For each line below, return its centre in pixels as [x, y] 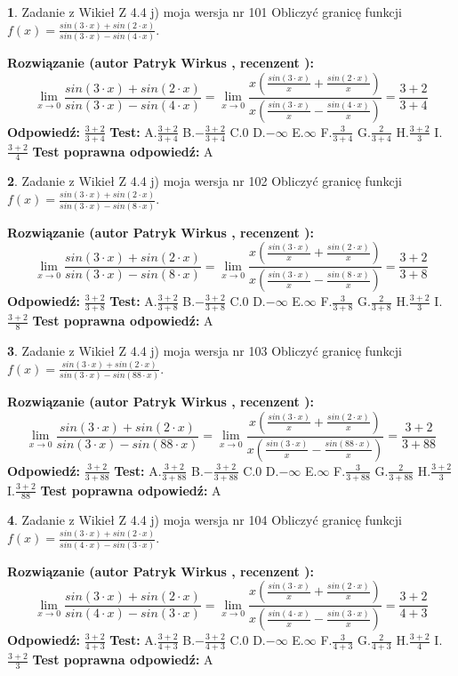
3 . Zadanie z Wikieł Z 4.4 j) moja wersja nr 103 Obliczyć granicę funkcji [205, 350]
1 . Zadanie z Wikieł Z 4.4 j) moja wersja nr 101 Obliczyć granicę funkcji [205, 12]
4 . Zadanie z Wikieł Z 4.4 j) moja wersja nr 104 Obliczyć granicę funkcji [205, 520]
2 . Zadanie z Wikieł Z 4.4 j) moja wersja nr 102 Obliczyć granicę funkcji [205, 181]
